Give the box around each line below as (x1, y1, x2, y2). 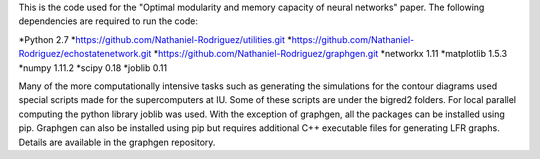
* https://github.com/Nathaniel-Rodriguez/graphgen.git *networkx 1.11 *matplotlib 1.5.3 (153, 48, 508, 60)
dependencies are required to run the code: (18, 15, 199, 27)
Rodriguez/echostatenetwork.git (18, 48, 152, 60)
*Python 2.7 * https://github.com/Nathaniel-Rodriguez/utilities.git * (18, 33, 292, 45)
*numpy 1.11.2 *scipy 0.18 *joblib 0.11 (18, 61, 168, 74)
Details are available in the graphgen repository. (18, 136, 216, 148)
